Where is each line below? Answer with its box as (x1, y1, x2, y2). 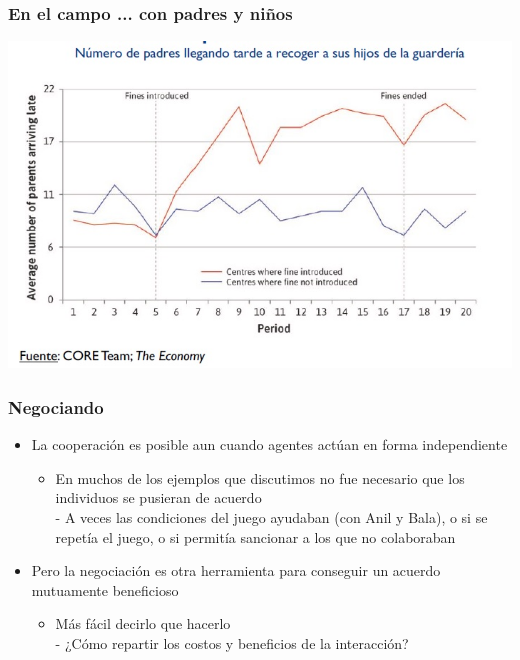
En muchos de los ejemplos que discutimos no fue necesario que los (55, 467, 465, 488)
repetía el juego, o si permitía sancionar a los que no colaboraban (55, 526, 456, 547)
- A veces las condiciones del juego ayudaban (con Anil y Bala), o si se (55, 507, 488, 528)
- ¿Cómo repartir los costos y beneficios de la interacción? (55, 632, 409, 653)
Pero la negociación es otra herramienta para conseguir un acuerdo (31, 560, 441, 581)
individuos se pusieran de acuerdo (55, 487, 262, 508)
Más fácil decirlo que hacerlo (55, 613, 231, 634)
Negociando (8, 394, 104, 419)
